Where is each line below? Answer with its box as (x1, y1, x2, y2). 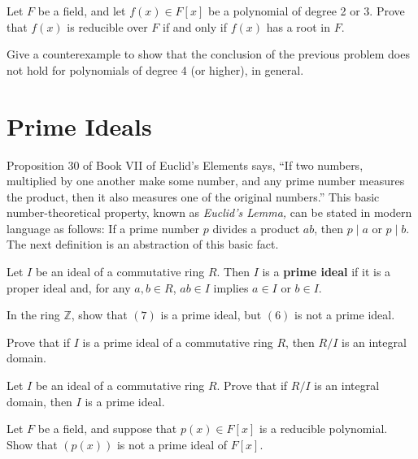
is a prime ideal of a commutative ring (82, 333, 273, 350)
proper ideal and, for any (7, 279, 131, 296)
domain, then (7, 392, 72, 409)
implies (213, 279, 249, 296)
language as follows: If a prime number (7, 219, 200, 236)
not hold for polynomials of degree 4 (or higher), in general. (7, 61, 304, 78)
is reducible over (67, 18, 148, 35)
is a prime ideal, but (160, 306, 262, 323)
